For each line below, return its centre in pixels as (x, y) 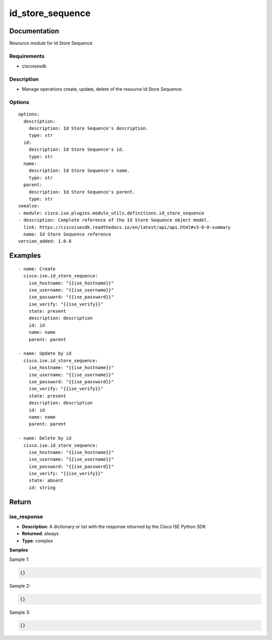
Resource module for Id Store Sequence (51, 43)
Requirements (27, 56)
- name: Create (37, 269)
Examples (25, 255)
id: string (42, 487)
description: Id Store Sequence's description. (88, 128)
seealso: (29, 206)
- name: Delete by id (45, 438)
